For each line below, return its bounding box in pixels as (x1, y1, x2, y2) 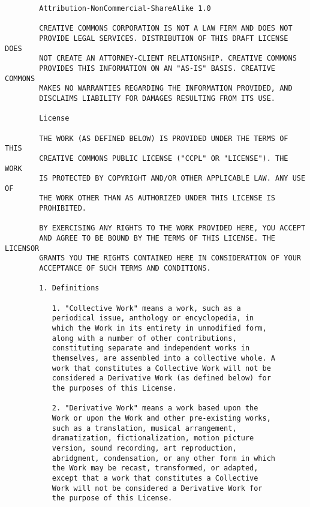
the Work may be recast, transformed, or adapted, (52, 464, 258, 473)
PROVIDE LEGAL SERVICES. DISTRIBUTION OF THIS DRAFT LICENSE (39, 34, 288, 43)
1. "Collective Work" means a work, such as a (52, 304, 241, 313)
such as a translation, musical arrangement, (52, 424, 237, 433)
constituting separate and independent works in (52, 344, 250, 353)
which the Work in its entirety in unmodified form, (52, 324, 267, 332)
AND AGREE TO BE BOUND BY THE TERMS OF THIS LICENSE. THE (39, 234, 276, 243)
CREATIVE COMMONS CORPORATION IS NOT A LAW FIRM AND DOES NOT (39, 24, 293, 33)
